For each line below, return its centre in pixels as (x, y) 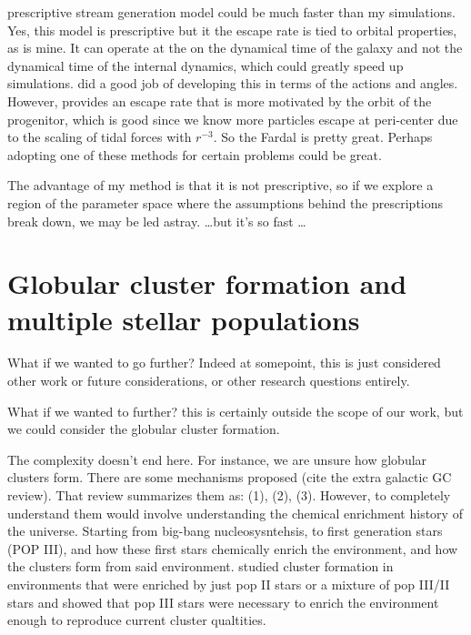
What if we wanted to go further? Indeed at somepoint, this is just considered (224, 363)
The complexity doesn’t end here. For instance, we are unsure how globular (217, 459)
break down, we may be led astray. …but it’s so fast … (157, 221)
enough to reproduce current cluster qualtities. (137, 620)
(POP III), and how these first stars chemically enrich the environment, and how (233, 548)
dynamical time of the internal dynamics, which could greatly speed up (205, 65)
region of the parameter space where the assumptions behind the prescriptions (225, 202)
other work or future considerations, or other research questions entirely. (209, 381)
